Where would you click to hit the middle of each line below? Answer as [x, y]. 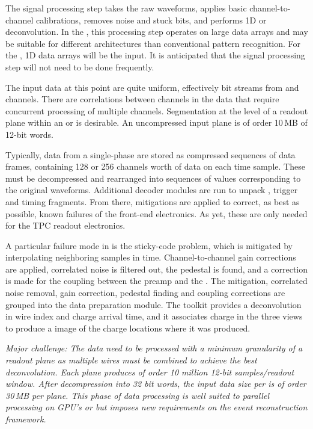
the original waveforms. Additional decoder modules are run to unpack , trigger [152, 190]
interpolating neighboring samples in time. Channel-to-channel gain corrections [151, 257]
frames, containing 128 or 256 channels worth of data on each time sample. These [155, 166]
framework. [26, 419]
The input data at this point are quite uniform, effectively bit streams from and [152, 87]
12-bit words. [29, 134]
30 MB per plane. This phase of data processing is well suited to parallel [137, 395]
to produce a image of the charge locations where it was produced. [128, 328]
